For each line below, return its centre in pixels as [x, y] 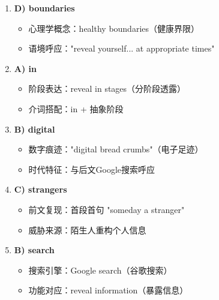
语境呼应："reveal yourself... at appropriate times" [121, 48]
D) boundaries [44, 8]
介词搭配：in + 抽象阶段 [76, 108]
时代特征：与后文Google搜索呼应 [92, 169]
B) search [34, 250]
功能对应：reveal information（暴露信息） [108, 290]
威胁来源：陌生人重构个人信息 [87, 229]
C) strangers [40, 189]
